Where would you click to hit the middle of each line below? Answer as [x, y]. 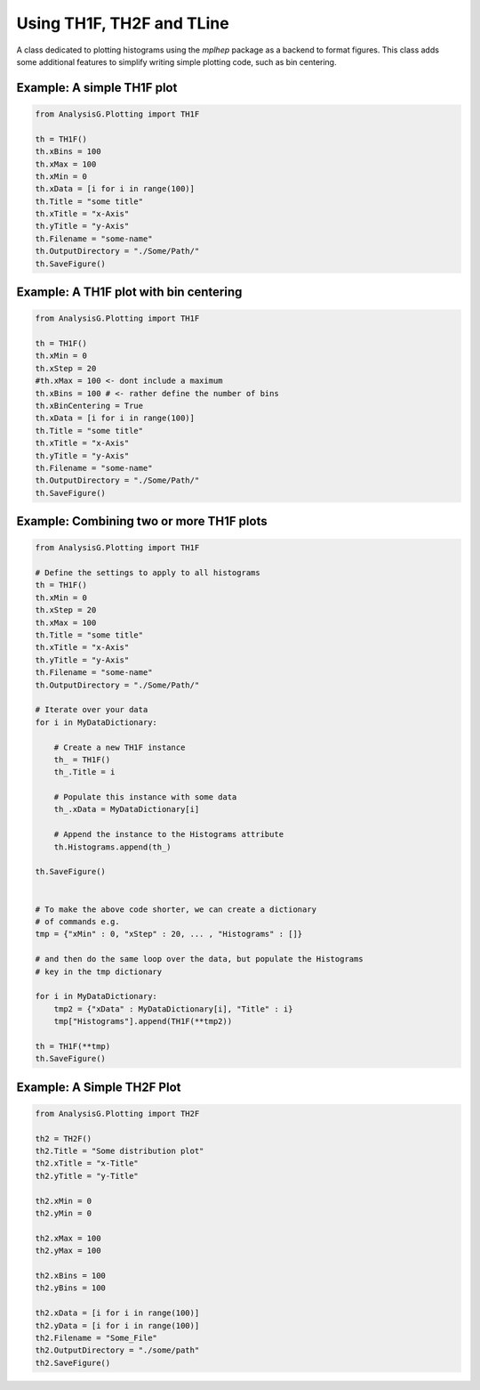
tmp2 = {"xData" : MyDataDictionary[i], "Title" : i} [173, 1009]
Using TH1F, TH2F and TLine [123, 23]
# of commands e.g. [77, 922]
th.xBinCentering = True [89, 406]
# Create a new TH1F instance [120, 747]
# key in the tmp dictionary [99, 971]
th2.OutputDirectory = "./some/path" [117, 1350]
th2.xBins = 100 [71, 1275]
